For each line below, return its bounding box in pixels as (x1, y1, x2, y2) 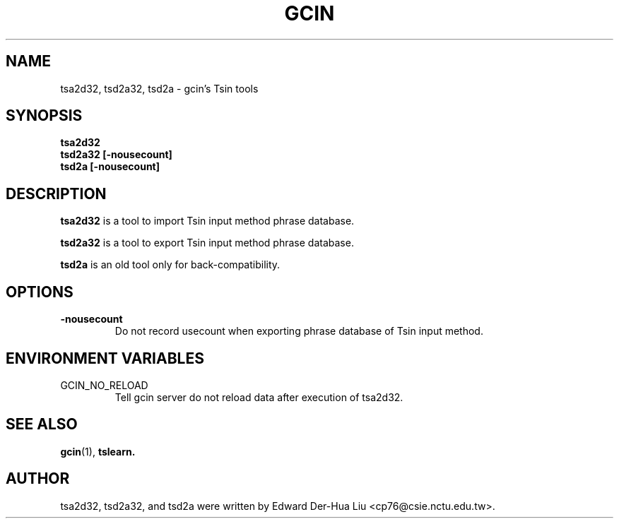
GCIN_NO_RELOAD (60, 379, 148, 391)
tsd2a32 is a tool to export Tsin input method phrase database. (60, 237, 354, 249)
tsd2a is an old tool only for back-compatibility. (60, 258, 281, 271)
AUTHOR (6, 470, 70, 488)
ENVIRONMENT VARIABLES (6, 349, 204, 367)
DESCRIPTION (6, 184, 107, 203)
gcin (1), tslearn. (60, 445, 136, 458)
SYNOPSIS (6, 107, 83, 125)
